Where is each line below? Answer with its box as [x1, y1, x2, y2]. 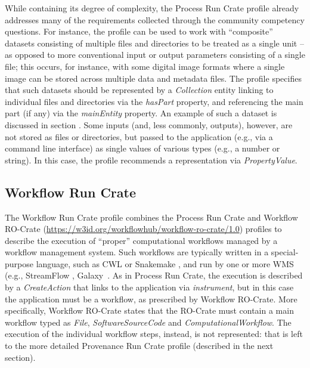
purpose [5, 257, 33, 270]
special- [271, 246, 299, 258]
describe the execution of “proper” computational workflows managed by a [5, 234, 278, 246]
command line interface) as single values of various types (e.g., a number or [5, 142, 280, 154]
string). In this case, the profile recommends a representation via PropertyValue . [5, 153, 297, 166]
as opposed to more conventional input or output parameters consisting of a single [5, 48, 305, 61]
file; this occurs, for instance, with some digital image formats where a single [5, 60, 285, 72]
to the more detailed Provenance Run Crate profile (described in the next [5, 339, 274, 352]
